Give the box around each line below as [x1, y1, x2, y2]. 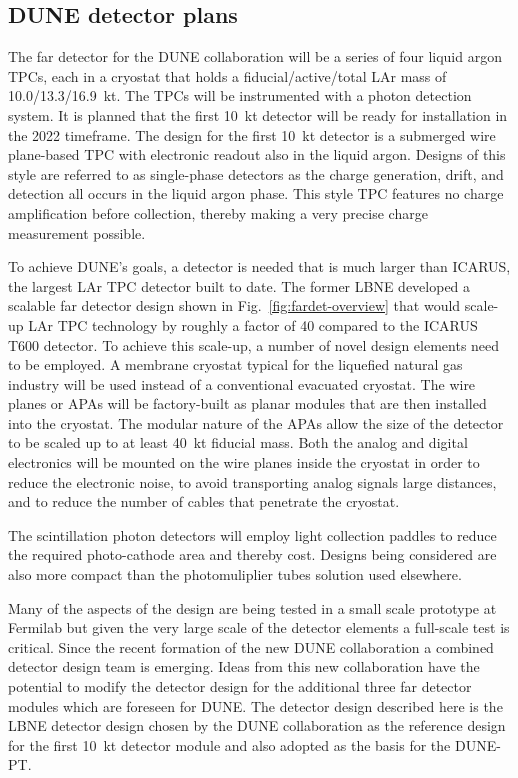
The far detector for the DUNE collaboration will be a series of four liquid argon [8, 46, 502, 67]
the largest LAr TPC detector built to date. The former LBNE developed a [8, 275, 471, 296]
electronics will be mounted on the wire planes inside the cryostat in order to [8, 452, 480, 473]
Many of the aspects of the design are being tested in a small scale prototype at [8, 597, 497, 618]
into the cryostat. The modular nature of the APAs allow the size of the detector [8, 412, 504, 433]
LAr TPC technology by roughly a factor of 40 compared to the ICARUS [28, 314, 478, 335]
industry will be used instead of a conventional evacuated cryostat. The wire [8, 373, 476, 394]
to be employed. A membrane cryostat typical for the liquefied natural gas [8, 354, 463, 375]
